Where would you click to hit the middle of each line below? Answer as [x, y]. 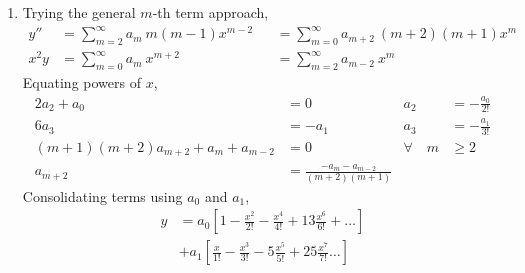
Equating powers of [81, 82]
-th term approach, [210, 12]
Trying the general [79, 12]
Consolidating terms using [102, 195]
